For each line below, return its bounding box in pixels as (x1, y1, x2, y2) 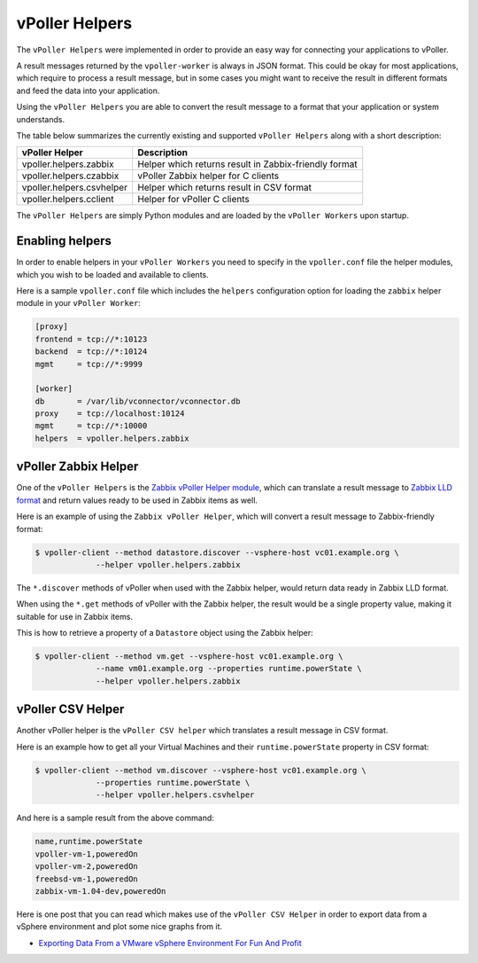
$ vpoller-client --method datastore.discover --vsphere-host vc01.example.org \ (35, 547, 400, 558)
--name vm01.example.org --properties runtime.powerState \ (96, 663, 362, 674)
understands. (16, 114, 66, 124)
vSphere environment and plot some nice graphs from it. (16, 921, 223, 932)
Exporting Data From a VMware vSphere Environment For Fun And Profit (38, 937, 302, 948)
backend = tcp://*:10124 (35, 347, 148, 356)
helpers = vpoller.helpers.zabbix (35, 433, 189, 443)
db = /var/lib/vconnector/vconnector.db (35, 395, 241, 406)
